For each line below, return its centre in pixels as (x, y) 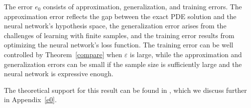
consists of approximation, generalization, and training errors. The (143, 6)
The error (18, 6)
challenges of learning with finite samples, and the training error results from (119, 35)
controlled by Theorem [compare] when (63, 54)
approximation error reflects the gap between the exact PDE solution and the (120, 16)
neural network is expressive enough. (59, 74)
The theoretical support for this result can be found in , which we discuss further (125, 90)
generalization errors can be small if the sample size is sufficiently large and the (123, 64)
